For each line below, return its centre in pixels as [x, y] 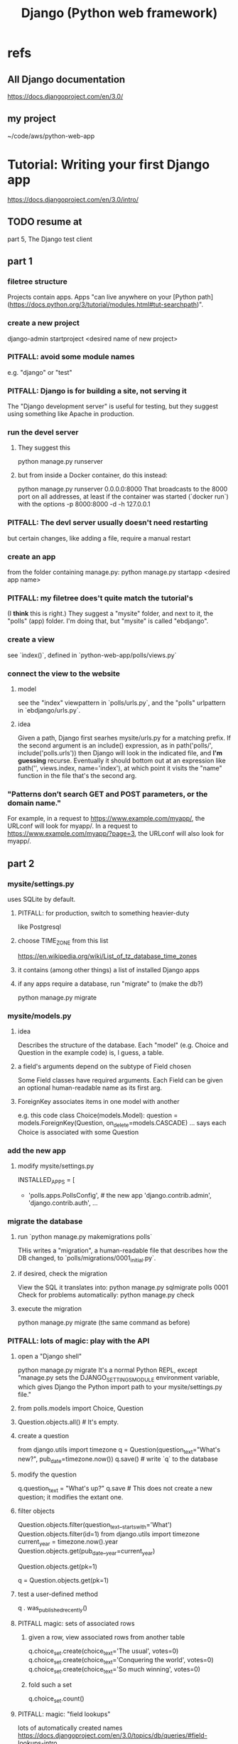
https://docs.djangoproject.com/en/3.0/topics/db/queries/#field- [112, 1735]
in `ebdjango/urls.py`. [49, 710]
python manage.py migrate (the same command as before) [104, 1322]
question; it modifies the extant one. [70, 1497]
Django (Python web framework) [119, 13]
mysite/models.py [39, 1016]
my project [32, 119]
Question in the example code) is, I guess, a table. [91, 1053]
